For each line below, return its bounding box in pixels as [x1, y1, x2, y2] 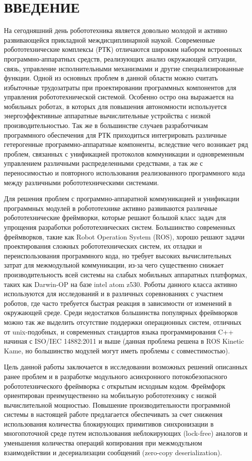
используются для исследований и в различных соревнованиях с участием [4, 288, 223, 299]
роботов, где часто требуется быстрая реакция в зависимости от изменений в [4, 298, 232, 308]
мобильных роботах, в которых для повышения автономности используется [4, 101, 227, 111]
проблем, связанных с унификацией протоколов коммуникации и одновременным [4, 148, 244, 159]
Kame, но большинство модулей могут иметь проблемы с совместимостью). [4, 345, 230, 355]
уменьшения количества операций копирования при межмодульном [4, 438, 202, 448]
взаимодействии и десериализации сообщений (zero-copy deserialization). [4, 447, 222, 457]
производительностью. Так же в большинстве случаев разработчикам [4, 120, 208, 130]
